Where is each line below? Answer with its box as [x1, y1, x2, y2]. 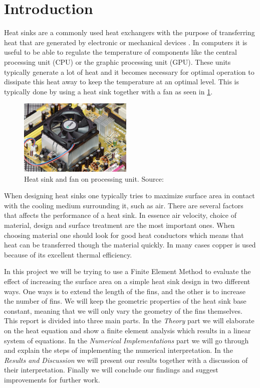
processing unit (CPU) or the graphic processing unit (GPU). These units [4, 56, 231, 67]
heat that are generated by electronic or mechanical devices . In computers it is [4, 37, 247, 47]
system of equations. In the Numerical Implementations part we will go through [4, 335, 249, 345]
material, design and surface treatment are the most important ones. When [4, 219, 235, 230]
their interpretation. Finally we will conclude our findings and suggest [4, 364, 218, 375]
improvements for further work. [4, 374, 100, 384]
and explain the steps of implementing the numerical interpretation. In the [4, 345, 233, 355]
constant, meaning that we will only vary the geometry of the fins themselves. [4, 305, 242, 316]
